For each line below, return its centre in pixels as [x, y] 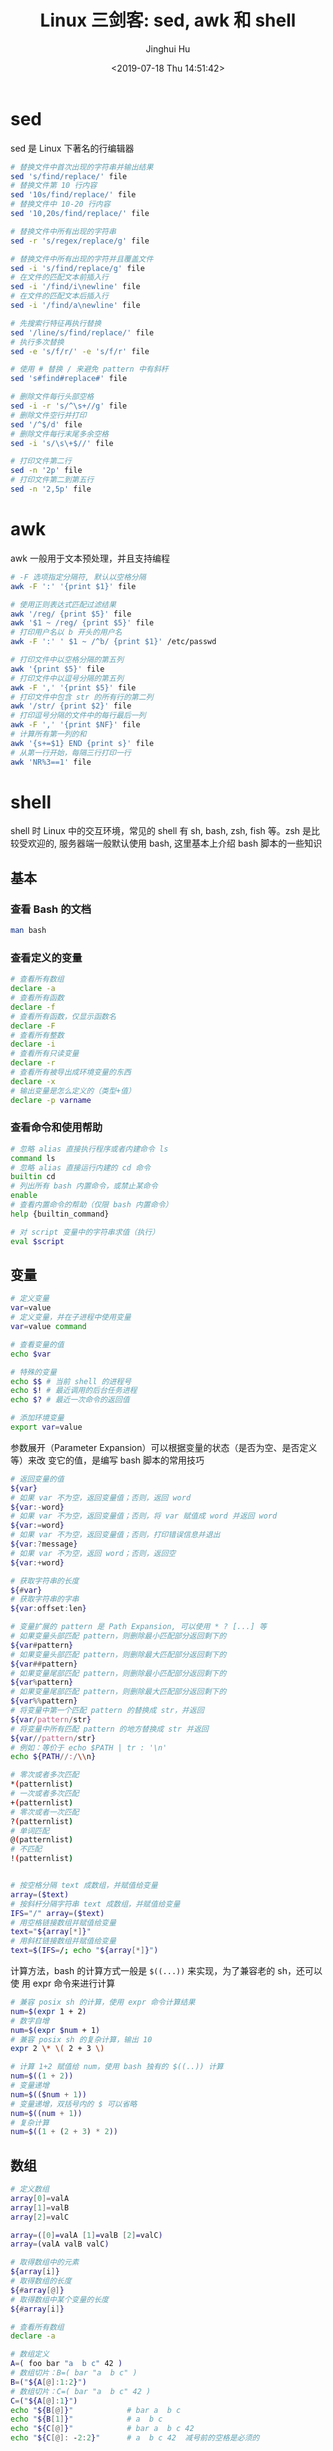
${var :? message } [44, 1544]
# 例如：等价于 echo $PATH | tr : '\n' [89, 1747]
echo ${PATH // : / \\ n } [53, 1757]
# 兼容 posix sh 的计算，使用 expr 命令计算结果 [103, 2002]
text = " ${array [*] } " [51, 1932]
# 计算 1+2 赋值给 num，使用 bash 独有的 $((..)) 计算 [117, 2067]
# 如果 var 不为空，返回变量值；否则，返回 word [101, 1497]
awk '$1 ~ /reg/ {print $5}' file [82, 623]
